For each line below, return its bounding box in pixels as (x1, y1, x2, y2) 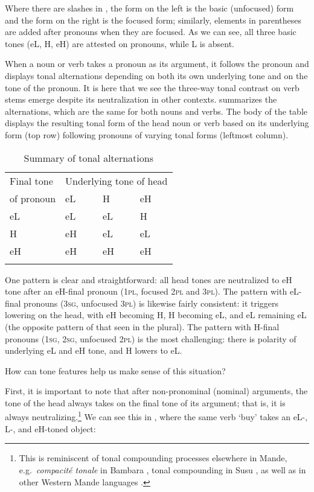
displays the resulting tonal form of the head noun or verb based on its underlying (5, 117, 309, 129)
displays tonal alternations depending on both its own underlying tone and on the (5, 69, 308, 81)
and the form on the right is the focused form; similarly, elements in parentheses (5, 13, 302, 26)
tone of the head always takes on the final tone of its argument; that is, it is (5, 396, 286, 409)
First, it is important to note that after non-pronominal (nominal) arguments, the (5, 385, 308, 397)
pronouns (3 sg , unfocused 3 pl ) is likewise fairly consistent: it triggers (24, 296, 279, 309)
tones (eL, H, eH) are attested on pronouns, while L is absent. (5, 37, 234, 50)
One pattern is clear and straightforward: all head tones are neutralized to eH (5, 273, 292, 286)
